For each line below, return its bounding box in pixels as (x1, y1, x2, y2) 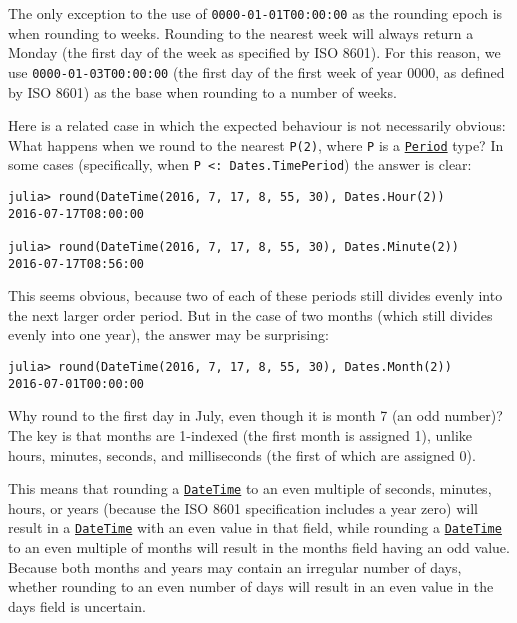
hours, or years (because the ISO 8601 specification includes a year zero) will (8, 497, 478, 518)
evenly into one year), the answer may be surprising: (8, 324, 329, 345)
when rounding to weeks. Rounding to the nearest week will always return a (8, 22, 474, 43)
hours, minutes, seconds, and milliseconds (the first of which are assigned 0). (8, 444, 476, 465)
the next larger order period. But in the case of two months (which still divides (8, 304, 493, 325)
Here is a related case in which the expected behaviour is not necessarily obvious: (8, 115, 506, 136)
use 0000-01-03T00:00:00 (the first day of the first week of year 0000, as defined (8, 61, 505, 82)
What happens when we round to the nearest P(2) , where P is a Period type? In (8, 134, 504, 155)
